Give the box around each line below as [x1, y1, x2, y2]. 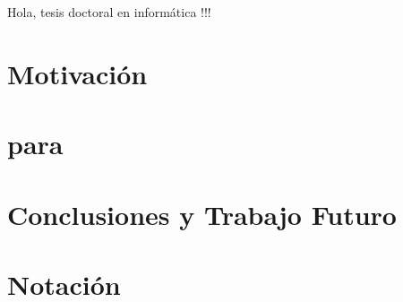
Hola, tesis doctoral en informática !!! [7, 3, 211, 21]
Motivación [7, 55, 148, 91]
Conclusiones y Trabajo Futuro [7, 195, 397, 232]
